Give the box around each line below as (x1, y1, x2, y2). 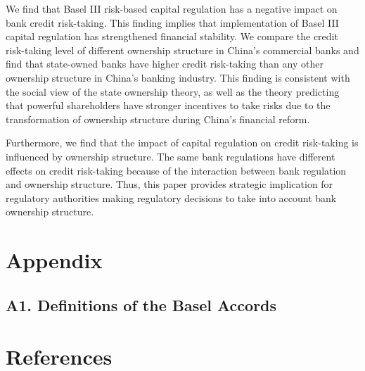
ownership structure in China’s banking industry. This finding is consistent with (6, 70, 350, 84)
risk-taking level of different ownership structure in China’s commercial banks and (6, 42, 359, 57)
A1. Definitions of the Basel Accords (6, 294, 277, 315)
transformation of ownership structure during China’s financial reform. (6, 111, 310, 126)
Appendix (6, 246, 103, 275)
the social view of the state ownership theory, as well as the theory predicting (6, 84, 340, 99)
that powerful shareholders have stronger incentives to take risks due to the (6, 98, 331, 113)
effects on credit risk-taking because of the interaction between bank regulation (6, 163, 347, 177)
